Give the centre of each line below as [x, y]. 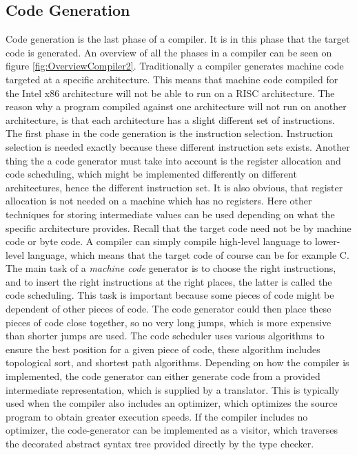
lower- [327, 241]
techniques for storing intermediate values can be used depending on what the [170, 214]
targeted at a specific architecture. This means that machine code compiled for [172, 79]
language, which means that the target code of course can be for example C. [188, 254]
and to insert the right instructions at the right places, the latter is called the [169, 281]
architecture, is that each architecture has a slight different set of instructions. [170, 119]
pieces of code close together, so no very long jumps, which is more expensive [169, 322]
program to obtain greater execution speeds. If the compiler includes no [157, 416]
